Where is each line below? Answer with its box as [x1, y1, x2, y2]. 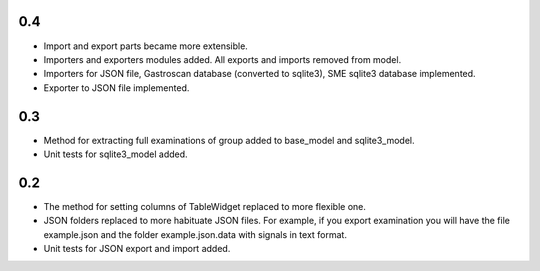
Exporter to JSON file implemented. [43, 81, 190, 94]
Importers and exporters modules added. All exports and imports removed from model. [43, 53, 402, 65]
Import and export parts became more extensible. [43, 40, 249, 52]
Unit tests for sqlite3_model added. [43, 148, 189, 160]
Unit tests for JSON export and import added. [43, 243, 231, 255]
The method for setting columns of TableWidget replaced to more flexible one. [43, 200, 367, 212]
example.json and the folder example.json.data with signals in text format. [43, 228, 347, 240]
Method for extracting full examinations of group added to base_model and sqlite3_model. [43, 134, 415, 146]
